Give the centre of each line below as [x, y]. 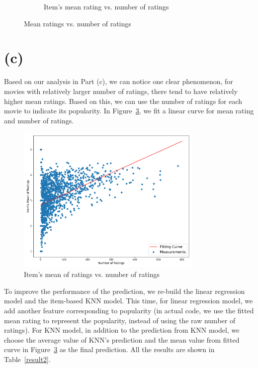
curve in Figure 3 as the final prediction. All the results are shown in [109, 349]
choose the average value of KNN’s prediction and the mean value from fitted [122, 339]
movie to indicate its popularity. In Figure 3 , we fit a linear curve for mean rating [129, 111]
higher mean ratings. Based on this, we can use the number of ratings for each [123, 101]
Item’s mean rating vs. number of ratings [106, 6]
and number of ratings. [39, 120]
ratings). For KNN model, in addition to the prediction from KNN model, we [122, 330]
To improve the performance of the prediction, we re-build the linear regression [125, 291]
